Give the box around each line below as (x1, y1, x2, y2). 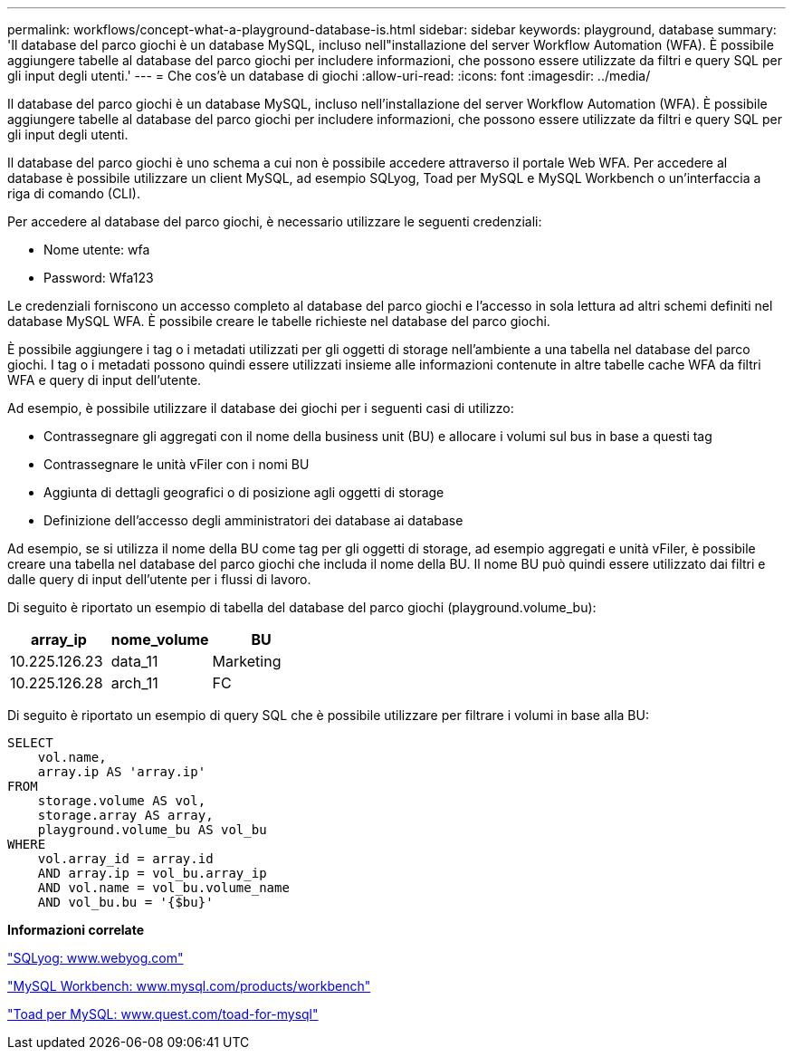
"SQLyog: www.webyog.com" (7, 950, 184, 966)
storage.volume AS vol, (37, 793, 206, 808)
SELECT (7, 735, 53, 750)
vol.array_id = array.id (37, 851, 214, 866)
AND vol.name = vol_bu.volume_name (37, 880, 290, 895)
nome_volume (110, 630, 209, 649)
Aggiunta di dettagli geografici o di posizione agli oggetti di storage (43, 485, 444, 500)
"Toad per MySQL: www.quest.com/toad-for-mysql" (7, 1006, 319, 1022)
